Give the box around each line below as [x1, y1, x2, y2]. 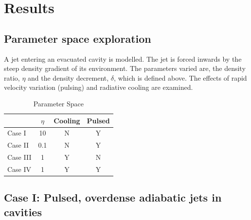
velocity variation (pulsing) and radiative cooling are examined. [4, 82, 193, 92]
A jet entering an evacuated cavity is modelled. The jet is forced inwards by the [4, 53, 242, 64]
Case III [7, 152, 32, 162]
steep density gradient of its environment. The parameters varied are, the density [4, 63, 246, 73]
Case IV [7, 164, 32, 174]
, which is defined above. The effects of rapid [114, 72, 247, 83]
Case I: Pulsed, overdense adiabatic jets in [4, 190, 222, 205]
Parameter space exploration [4, 31, 151, 46]
